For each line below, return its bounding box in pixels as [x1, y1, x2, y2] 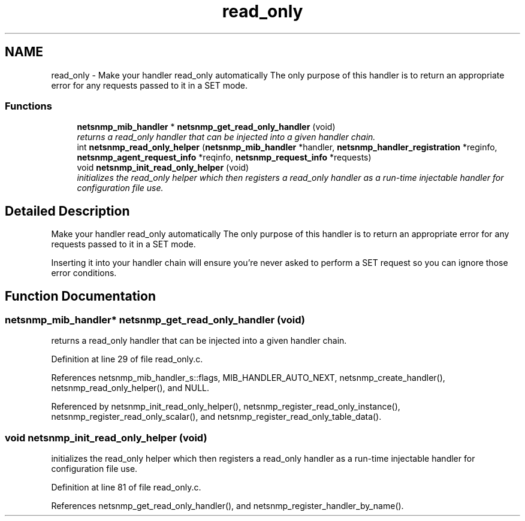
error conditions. [51, 268, 117, 278]
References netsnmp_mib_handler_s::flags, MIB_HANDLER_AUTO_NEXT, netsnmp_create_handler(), [51, 372, 445, 383]
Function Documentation [5, 288, 156, 304]
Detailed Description [5, 203, 130, 219]
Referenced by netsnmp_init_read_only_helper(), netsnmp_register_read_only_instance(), [51, 401, 400, 412]
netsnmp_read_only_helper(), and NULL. [51, 383, 210, 393]
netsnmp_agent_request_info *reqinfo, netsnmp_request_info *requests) [77, 152, 372, 163]
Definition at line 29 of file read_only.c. [51, 354, 203, 365]
